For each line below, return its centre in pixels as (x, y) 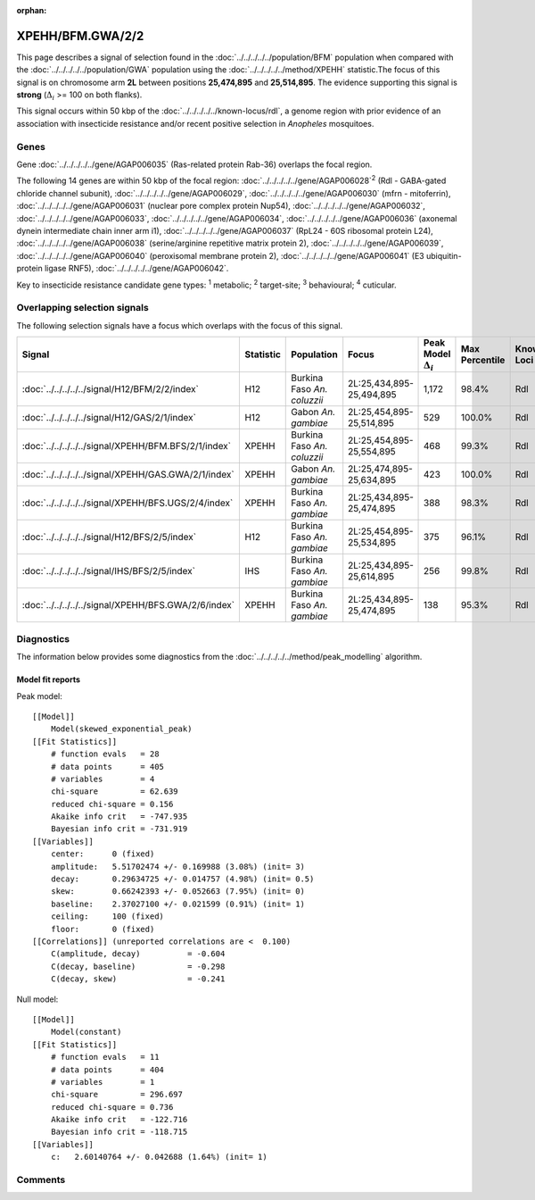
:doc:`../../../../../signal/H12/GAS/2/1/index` (109, 418)
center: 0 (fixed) (103, 854)
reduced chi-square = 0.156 (112, 804)
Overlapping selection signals (82, 308)
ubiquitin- (444, 255)
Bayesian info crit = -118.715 (119, 1132)
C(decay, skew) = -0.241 (138, 979)
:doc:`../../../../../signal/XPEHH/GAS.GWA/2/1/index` (128, 475)
